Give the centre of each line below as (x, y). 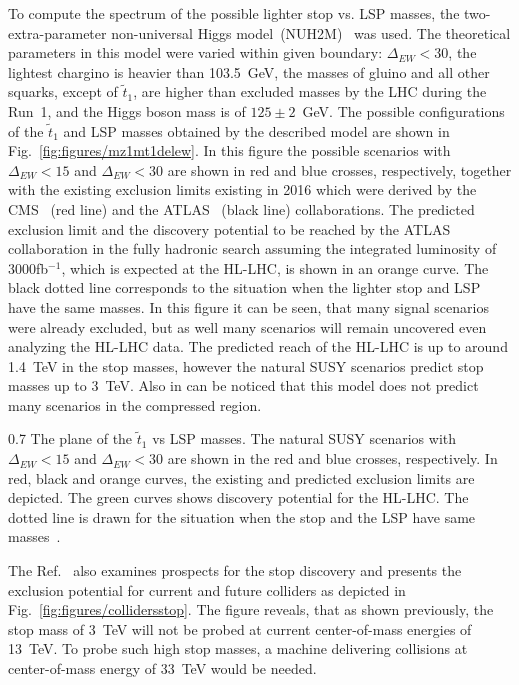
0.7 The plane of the (70, 438)
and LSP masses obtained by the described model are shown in (256, 130)
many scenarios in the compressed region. (135, 404)
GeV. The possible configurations (403, 110)
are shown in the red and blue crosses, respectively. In (332, 458)
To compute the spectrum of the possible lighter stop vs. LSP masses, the (234, 13)
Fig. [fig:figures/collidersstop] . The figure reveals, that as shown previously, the (251, 609)
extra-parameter (57, 32)
